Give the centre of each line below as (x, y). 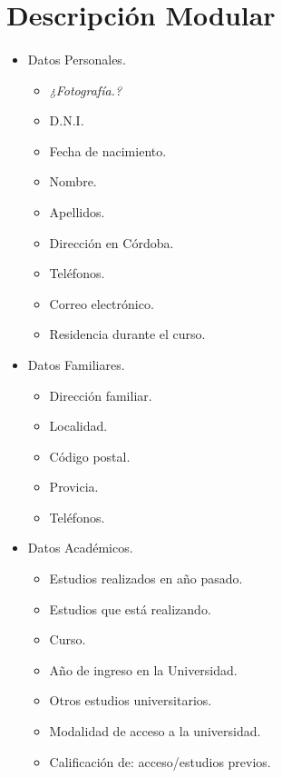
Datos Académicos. (80, 548)
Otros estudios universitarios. (131, 700)
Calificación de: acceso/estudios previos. (160, 761)
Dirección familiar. (101, 395)
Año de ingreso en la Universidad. (143, 669)
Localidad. (78, 426)
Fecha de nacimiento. (108, 150)
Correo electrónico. (102, 303)
